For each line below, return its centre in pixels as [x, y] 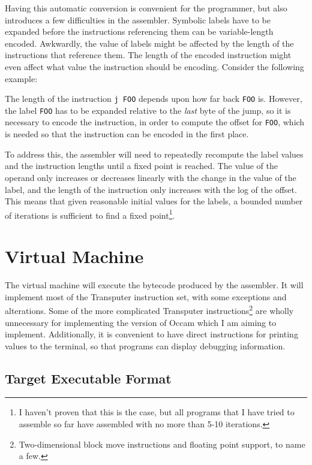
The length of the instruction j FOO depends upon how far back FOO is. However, [154, 99]
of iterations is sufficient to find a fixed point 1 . [90, 214]
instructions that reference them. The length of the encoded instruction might [148, 55]
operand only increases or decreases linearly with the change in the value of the [151, 177]
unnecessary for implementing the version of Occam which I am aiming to [141, 322]
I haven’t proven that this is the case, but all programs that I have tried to [157, 412]
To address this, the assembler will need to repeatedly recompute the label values [154, 154]
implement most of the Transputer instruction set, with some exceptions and [146, 296]
